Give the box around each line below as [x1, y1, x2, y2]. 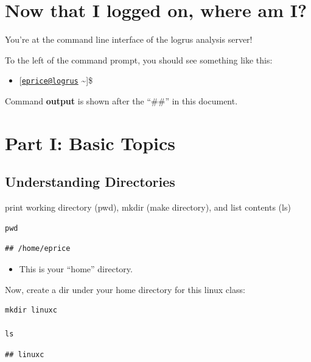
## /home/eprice [5, 244, 71, 253]
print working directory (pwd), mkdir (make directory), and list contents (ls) [5, 201, 291, 214]
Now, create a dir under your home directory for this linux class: [5, 283, 245, 295]
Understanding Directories [5, 172, 175, 191]
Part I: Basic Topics [5, 130, 176, 155]
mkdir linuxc [5, 306, 57, 315]
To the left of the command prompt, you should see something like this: [5, 53, 273, 66]
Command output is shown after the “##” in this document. [5, 94, 238, 107]
